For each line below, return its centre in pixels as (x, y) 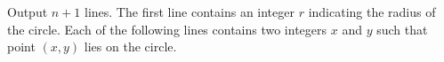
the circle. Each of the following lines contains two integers (167, 29)
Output (28, 12)
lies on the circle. (130, 46)
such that (402, 29)
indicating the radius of (372, 12)
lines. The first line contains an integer (190, 12)
